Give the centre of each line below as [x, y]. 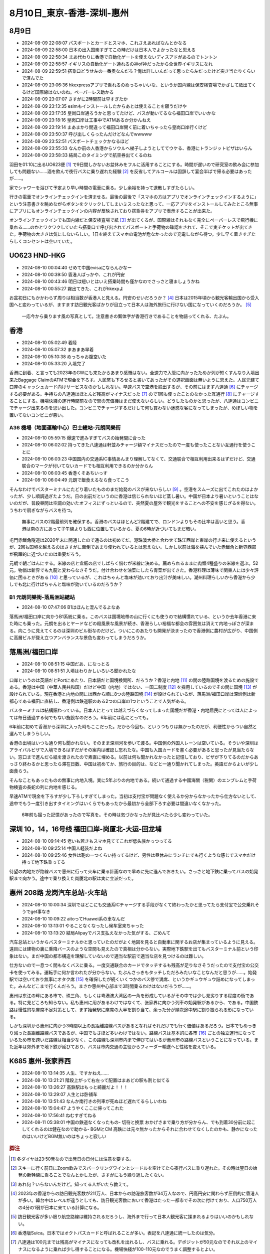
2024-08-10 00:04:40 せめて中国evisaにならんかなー [77, 267]
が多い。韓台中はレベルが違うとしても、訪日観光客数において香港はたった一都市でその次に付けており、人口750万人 [137, 1200]
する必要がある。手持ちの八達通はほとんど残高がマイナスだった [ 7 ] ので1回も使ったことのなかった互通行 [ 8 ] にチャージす [134, 394]
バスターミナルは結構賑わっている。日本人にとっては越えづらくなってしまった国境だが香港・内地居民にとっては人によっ [133, 710]
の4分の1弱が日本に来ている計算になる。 [60, 1207]
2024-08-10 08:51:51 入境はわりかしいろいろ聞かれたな [79, 671]
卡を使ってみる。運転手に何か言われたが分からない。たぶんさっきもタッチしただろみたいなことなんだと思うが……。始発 [133, 972]
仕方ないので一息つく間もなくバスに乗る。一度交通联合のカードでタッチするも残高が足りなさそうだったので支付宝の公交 [134, 965]
